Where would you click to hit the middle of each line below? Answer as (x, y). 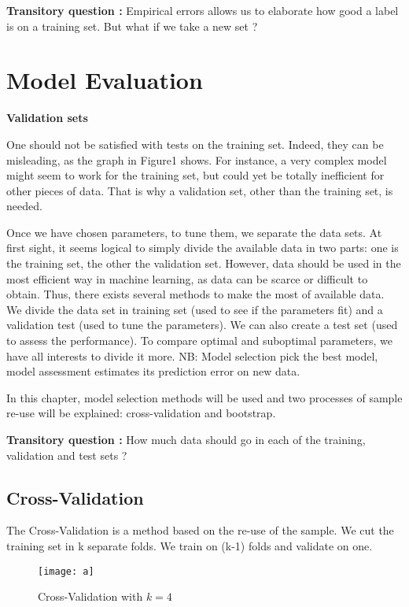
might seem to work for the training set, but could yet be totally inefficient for (195, 175)
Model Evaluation (105, 80)
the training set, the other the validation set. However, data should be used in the (204, 263)
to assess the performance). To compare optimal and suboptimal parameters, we (200, 341)
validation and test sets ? (67, 455)
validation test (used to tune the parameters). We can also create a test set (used (202, 325)
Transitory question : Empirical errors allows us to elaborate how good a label (203, 10)
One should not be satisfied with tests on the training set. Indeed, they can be (195, 144)
